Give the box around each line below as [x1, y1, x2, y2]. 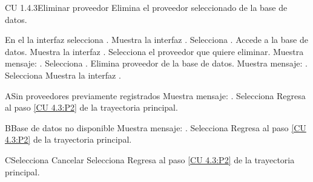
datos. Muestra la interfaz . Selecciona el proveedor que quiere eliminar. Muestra [5, 45, 304, 57]
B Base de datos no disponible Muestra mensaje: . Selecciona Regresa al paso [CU [5, 121, 306, 134]
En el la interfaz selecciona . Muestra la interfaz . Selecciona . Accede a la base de [5, 33, 308, 46]
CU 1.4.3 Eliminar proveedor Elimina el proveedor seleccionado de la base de [5, 1, 288, 13]
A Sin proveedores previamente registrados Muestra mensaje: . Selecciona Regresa [5, 89, 306, 102]
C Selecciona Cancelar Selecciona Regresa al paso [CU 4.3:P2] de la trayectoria [5, 153, 295, 166]
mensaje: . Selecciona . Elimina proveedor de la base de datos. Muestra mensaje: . [5, 57, 308, 70]
